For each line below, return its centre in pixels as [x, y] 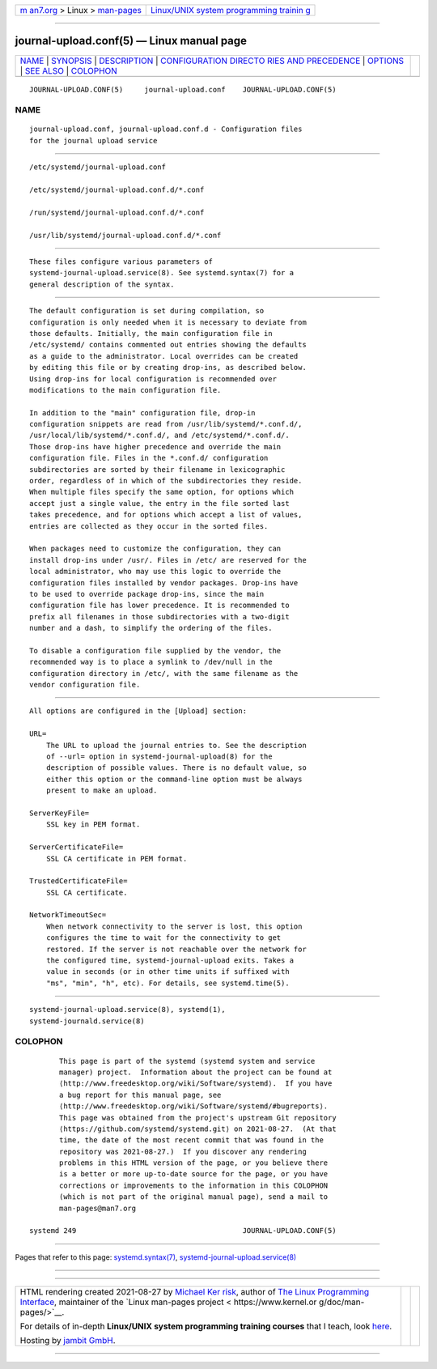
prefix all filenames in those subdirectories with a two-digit [160, 616]
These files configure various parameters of [121, 261]
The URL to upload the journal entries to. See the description [176, 745]
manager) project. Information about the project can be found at [196, 1072]
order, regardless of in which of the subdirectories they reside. [166, 481]
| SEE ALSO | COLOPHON [68, 70]
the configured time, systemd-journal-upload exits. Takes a [170, 961]
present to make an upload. [102, 791]
